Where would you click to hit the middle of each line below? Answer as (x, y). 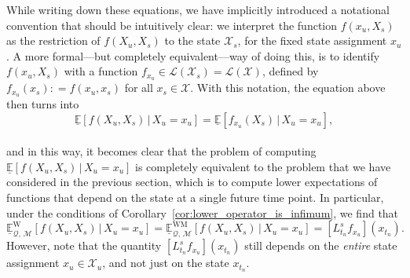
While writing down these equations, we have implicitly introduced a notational (198, 9)
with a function (101, 71)
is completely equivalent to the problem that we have (263, 166)
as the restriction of (53, 40)
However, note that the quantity (84, 245)
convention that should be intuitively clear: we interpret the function (172, 25)
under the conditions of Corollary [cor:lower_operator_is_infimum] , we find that (203, 212)
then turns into (43, 104)
